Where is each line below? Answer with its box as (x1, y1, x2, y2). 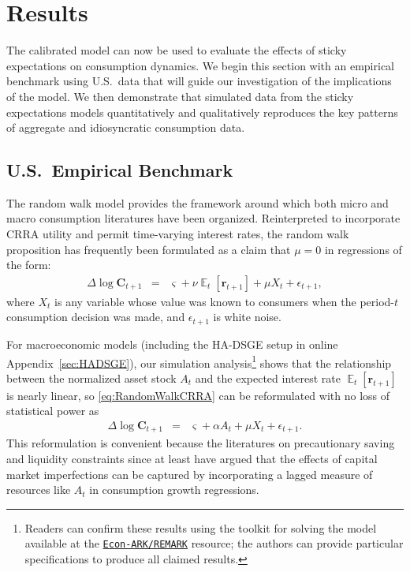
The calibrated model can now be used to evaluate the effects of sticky (6, 42, 347, 58)
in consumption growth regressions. (89, 481, 259, 498)
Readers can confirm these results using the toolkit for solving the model (24, 519, 377, 536)
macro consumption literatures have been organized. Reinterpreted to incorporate (6, 210, 401, 226)
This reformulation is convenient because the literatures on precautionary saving (6, 435, 395, 451)
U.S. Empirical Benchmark (6, 158, 233, 182)
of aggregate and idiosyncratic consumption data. (6, 119, 245, 136)
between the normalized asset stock (6, 369, 177, 386)
